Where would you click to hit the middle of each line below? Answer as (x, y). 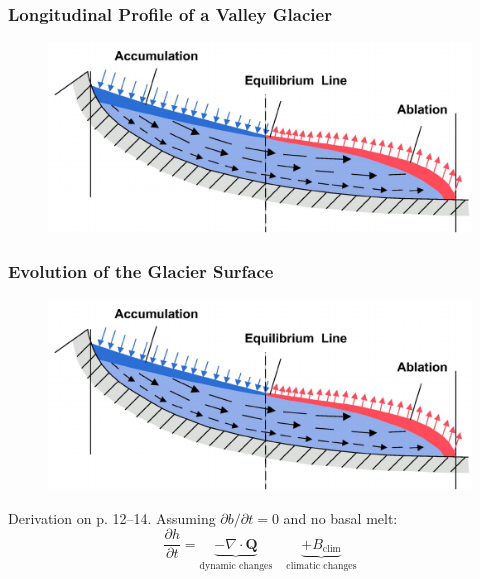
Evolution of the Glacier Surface (141, 271)
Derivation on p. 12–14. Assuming (112, 517)
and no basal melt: (340, 517)
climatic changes (321, 565)
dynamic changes (236, 565)
